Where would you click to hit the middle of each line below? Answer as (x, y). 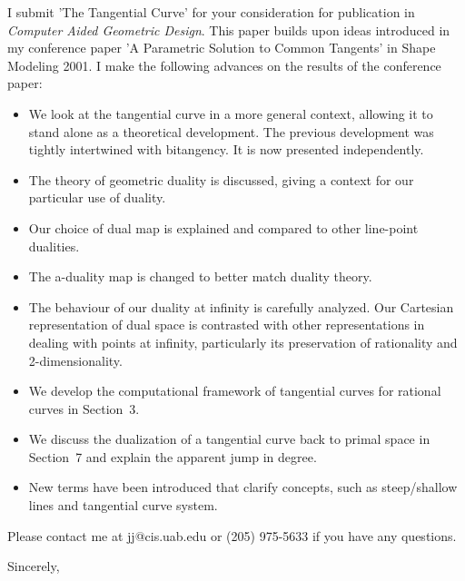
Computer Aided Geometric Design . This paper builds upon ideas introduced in (229, 30)
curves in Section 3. (84, 408)
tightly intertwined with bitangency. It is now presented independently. (226, 149)
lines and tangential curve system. (123, 505)
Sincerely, (34, 566)
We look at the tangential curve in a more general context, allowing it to (231, 113)
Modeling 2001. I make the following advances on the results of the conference (224, 65)
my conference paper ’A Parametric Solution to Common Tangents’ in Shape (222, 48)
